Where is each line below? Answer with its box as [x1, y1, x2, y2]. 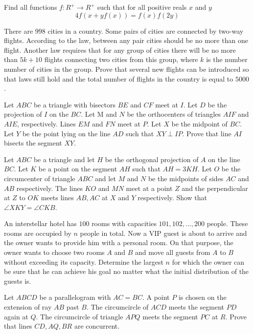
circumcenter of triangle [4, 173, 75, 183]
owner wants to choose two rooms [4, 247, 105, 257]
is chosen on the [178, 292, 227, 302]
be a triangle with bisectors [33, 99, 115, 109]
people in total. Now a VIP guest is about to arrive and [80, 228, 247, 238]
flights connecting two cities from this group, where [44, 54, 198, 64]
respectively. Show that [138, 192, 207, 203]
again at [4, 311, 28, 321]
